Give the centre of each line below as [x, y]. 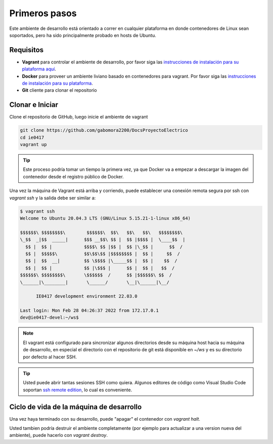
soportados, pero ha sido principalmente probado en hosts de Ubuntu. [83, 35]
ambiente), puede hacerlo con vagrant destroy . [59, 435]
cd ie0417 [32, 137]
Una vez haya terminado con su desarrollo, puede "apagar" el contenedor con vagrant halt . [105, 419]
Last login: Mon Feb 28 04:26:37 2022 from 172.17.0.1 [89, 311]
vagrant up [33, 145]
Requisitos [27, 50]
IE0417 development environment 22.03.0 [87, 296]
